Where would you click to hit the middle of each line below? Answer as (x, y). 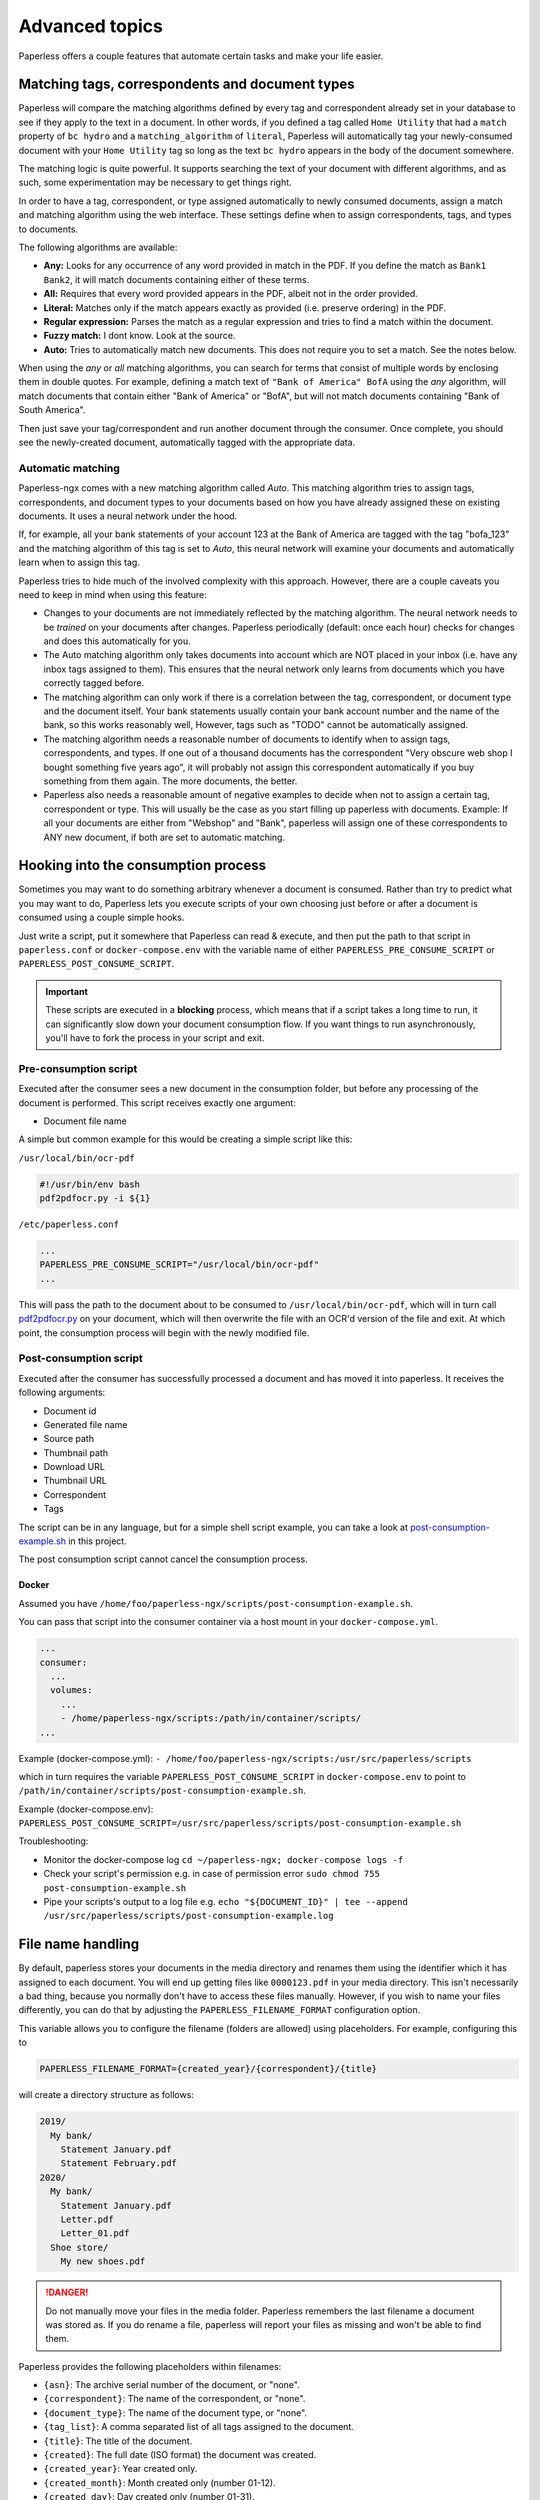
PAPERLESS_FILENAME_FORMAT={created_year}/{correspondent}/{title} (208, 2069)
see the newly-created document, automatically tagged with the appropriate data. (187, 442)
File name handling (79, 1944)
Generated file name (85, 1424)
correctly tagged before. (94, 683)
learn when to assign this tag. (79, 562)
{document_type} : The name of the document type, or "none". (175, 2412)
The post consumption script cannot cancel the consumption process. (163, 1559)
